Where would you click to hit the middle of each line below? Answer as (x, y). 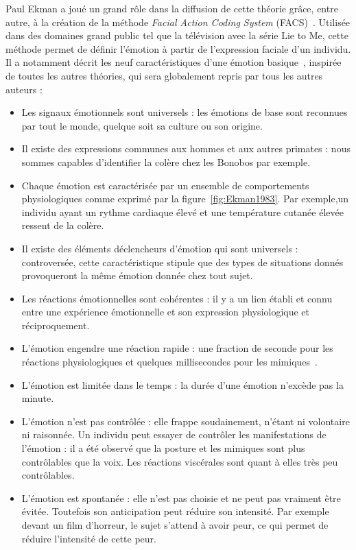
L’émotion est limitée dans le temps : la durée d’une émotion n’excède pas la (182, 384)
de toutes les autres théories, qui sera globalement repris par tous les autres (164, 75)
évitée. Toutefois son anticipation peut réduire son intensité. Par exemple (175, 511)
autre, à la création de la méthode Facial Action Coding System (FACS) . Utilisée (178, 22)
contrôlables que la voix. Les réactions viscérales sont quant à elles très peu (180, 461)
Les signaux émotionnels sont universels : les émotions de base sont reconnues (185, 112)
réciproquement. (56, 325)
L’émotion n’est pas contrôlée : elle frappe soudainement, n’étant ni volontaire (186, 421)
